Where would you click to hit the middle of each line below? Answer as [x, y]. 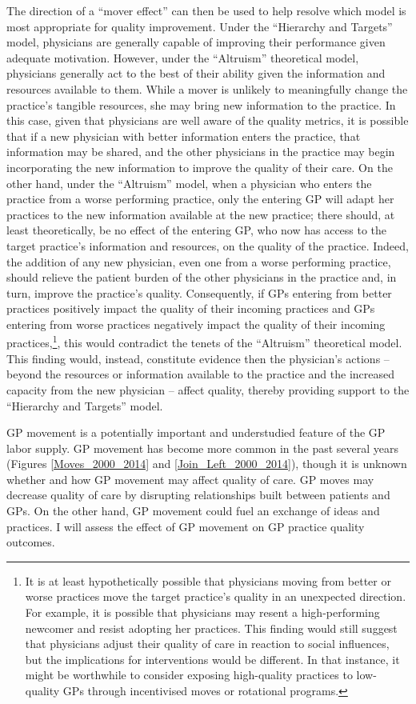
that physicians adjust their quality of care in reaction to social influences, [207, 644]
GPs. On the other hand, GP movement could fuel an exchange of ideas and [193, 511]
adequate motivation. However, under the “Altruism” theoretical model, [183, 57]
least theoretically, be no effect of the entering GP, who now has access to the [197, 230]
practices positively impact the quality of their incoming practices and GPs [191, 308]
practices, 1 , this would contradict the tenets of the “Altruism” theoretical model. [204, 342]
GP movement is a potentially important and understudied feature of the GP [196, 432]
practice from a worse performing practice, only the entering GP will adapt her [200, 199]
